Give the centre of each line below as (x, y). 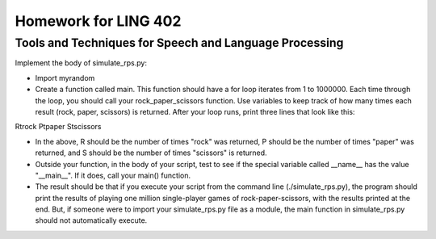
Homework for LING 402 (98, 21)
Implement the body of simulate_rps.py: (81, 63)
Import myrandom (65, 78)
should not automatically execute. (91, 220)
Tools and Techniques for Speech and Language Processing (179, 43)
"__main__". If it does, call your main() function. (113, 175)
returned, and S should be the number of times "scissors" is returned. (151, 153)
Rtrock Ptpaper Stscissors (58, 127)
